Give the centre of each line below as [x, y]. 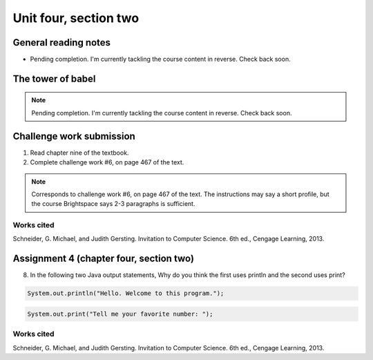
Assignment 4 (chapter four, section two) [104, 259]
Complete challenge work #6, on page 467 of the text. [107, 162]
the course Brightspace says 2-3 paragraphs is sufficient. [113, 204]
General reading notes [61, 42]
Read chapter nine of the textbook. [79, 153]
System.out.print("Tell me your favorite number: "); [120, 314]
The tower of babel [54, 78]
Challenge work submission [74, 136]
